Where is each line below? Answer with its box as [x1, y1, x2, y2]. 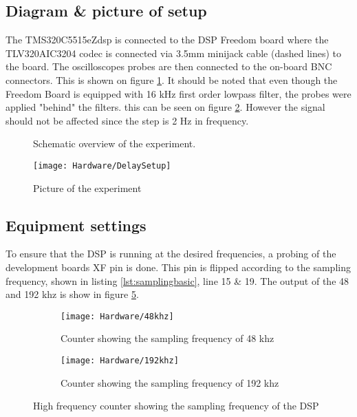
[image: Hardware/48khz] [61, 311, 174, 321]
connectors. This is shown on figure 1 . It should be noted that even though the [6, 72, 338, 87]
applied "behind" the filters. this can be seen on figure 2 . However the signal [6, 100, 325, 114]
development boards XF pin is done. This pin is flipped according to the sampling [6, 260, 351, 274]
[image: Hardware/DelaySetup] [33, 160, 171, 171]
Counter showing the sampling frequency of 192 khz [61, 375, 279, 389]
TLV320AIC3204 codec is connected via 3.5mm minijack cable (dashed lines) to [6, 45, 342, 60]
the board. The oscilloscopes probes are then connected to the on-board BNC [6, 59, 332, 74]
